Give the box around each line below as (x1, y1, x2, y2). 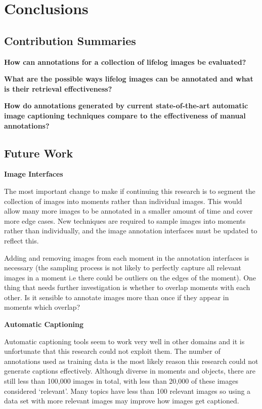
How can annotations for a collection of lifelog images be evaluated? (4, 56, 246, 67)
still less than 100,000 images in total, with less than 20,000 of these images (4, 376, 238, 386)
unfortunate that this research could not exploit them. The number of (4, 346, 221, 356)
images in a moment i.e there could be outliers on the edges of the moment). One (4, 272, 256, 282)
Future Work (4, 145, 73, 160)
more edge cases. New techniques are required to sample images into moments (4, 215, 246, 226)
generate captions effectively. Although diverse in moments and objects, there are (4, 365, 256, 376)
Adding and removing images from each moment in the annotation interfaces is (4, 252, 249, 263)
